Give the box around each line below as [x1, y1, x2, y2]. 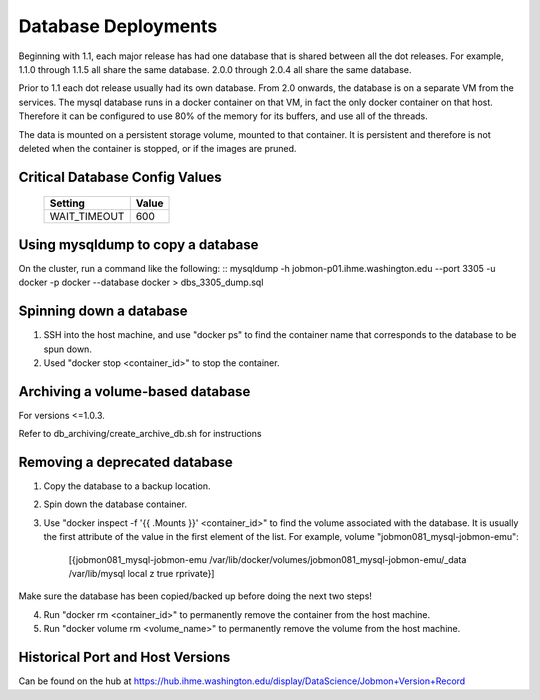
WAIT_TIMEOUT [49, 210, 125, 224]
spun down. [43, 343, 92, 355]
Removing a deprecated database [18, 454, 234, 470]
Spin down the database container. [43, 498, 187, 510]
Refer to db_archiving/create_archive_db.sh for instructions [18, 428, 262, 440]
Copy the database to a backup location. [43, 480, 211, 492]
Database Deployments [18, 15, 218, 37]
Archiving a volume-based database [18, 383, 251, 400]
